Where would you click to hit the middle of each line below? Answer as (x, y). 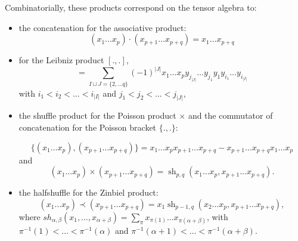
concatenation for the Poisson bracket (88, 127)
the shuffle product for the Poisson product (97, 115)
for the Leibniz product (61, 60)
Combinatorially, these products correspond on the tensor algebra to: (131, 7)
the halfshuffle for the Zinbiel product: (89, 192)
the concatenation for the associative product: (103, 27)
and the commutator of (230, 115)
